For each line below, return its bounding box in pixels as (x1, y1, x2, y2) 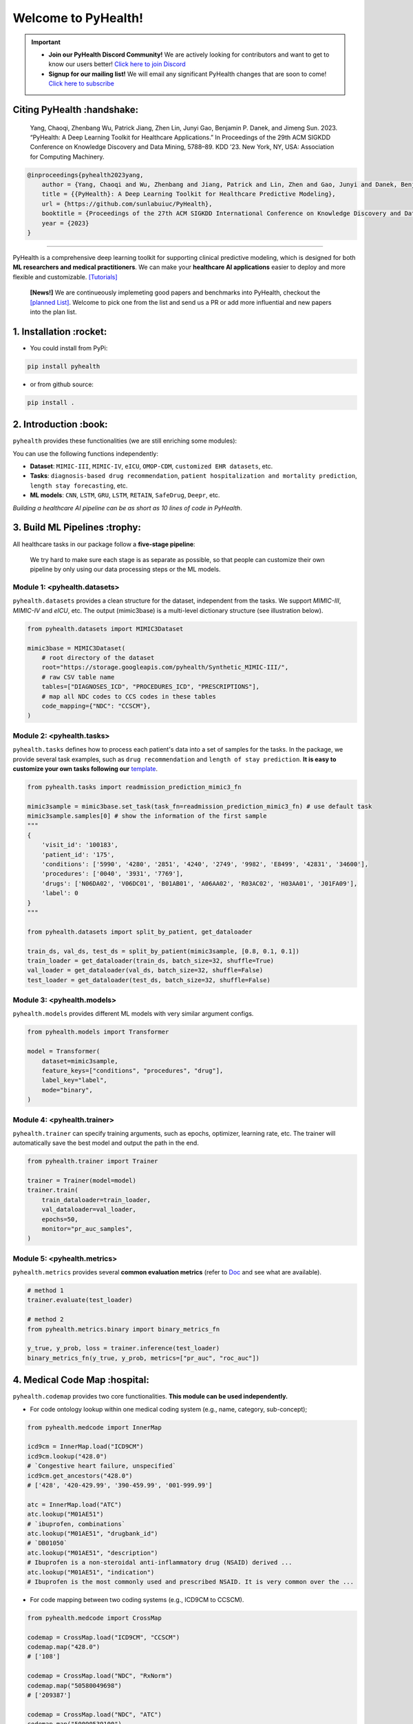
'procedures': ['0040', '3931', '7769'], (41, 870, 184, 878)
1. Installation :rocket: (12, 325, 107, 337)
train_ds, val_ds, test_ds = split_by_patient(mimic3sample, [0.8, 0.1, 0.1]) (27, 947, 299, 955)
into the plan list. (30, 308, 77, 316)
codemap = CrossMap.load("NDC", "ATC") (27, 1710, 162, 1718)
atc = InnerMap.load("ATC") (27, 1501, 122, 1508)
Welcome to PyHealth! (12, 10, 144, 26)
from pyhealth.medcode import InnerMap (27, 1423, 162, 1431)
